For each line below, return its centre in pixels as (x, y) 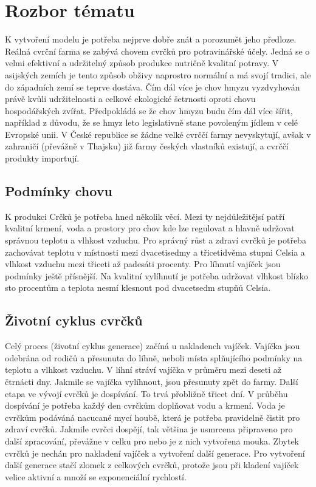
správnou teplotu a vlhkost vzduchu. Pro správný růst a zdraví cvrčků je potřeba (156, 240)
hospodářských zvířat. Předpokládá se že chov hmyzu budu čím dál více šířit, (149, 110)
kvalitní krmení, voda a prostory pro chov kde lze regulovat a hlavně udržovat (150, 228)
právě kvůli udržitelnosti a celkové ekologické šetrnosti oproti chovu (130, 99)
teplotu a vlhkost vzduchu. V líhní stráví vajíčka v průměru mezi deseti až (143, 370)
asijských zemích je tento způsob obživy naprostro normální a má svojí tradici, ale (158, 74)
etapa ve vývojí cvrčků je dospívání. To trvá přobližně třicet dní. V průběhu (146, 393)
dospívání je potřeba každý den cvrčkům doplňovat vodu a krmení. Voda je (145, 405)
